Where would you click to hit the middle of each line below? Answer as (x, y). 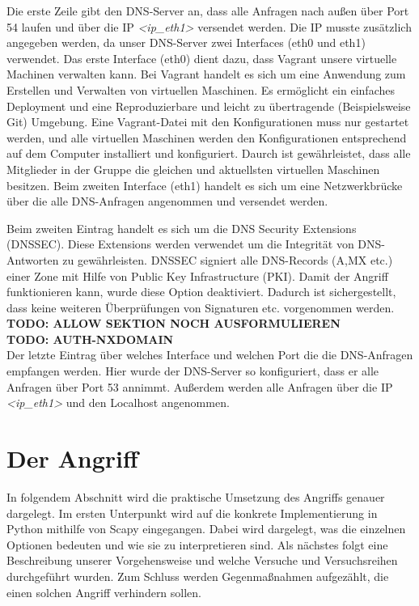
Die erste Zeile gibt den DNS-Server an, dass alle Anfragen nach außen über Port (208, 11)
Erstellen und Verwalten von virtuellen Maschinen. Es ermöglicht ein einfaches (201, 89)
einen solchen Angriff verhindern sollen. (104, 592)
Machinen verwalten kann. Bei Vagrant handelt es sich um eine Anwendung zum (206, 74)
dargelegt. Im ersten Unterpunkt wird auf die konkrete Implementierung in (192, 513)
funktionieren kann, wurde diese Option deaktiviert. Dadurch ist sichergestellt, (201, 292)
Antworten (33, 259)
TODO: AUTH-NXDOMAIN (90, 339)
